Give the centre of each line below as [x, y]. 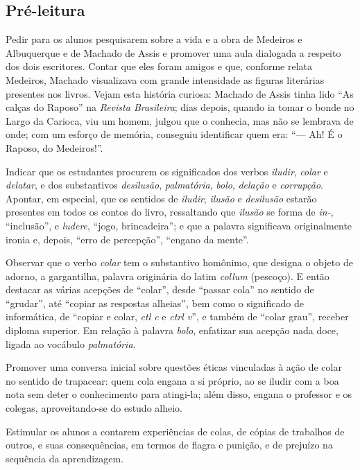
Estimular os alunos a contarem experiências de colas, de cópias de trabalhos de [175, 431]
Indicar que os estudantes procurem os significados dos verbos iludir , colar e [167, 171]
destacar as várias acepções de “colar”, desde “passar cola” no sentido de [160, 289]
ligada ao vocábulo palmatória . [71, 343]
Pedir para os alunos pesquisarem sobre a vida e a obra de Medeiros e [154, 39]
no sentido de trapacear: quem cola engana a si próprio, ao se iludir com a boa [172, 380]
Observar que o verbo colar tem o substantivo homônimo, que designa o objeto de [179, 262]
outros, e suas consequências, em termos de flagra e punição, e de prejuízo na [169, 445]
